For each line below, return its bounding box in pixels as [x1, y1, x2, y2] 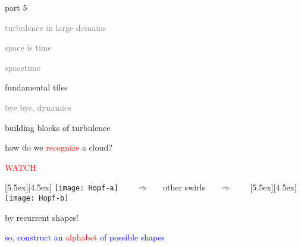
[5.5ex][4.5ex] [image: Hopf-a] [5, 181, 118, 193]
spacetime [5, 61, 40, 73]
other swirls [163, 181, 206, 193]
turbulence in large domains [5, 21, 106, 33]
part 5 [5, 1, 27, 13]
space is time [5, 41, 52, 54]
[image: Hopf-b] [5, 194, 69, 202]
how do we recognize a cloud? [5, 141, 112, 154]
